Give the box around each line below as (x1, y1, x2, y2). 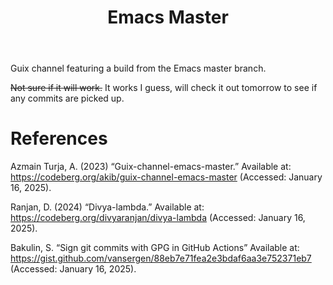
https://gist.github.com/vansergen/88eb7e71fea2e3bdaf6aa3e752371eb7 (10, 252, 312, 265)
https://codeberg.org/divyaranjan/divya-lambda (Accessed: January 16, (10, 212, 306, 224)
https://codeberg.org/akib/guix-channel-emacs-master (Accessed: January (10, 171, 323, 183)
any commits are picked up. (10, 92, 125, 105)
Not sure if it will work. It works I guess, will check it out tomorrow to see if (10, 82, 318, 94)
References (10, 127, 108, 150)
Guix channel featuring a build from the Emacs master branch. (10, 62, 267, 75)
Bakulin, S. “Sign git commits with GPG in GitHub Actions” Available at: (10, 242, 300, 254)
